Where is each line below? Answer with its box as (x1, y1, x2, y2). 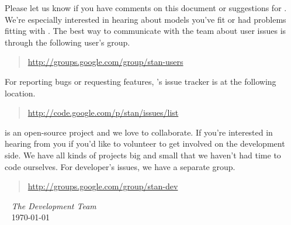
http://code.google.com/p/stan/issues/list (27, 106, 179, 119)
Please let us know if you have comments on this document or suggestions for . (5, 2, 287, 13)
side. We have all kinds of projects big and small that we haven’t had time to (5, 148, 281, 161)
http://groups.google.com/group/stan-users (27, 56, 183, 68)
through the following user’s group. (5, 36, 130, 48)
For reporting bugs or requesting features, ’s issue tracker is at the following (5, 75, 276, 87)
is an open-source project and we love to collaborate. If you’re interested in (5, 126, 273, 138)
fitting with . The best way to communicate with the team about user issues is (5, 25, 286, 37)
